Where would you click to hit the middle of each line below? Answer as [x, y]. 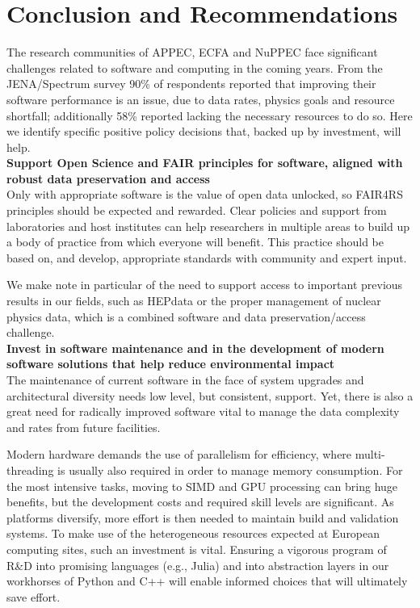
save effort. [34, 596]
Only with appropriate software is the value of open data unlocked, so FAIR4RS [205, 194]
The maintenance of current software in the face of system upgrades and [185, 379]
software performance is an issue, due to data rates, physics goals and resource [201, 99]
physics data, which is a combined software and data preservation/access [186, 316]
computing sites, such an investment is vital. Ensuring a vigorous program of [197, 549]
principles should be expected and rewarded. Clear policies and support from [197, 210]
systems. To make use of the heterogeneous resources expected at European [193, 533]
